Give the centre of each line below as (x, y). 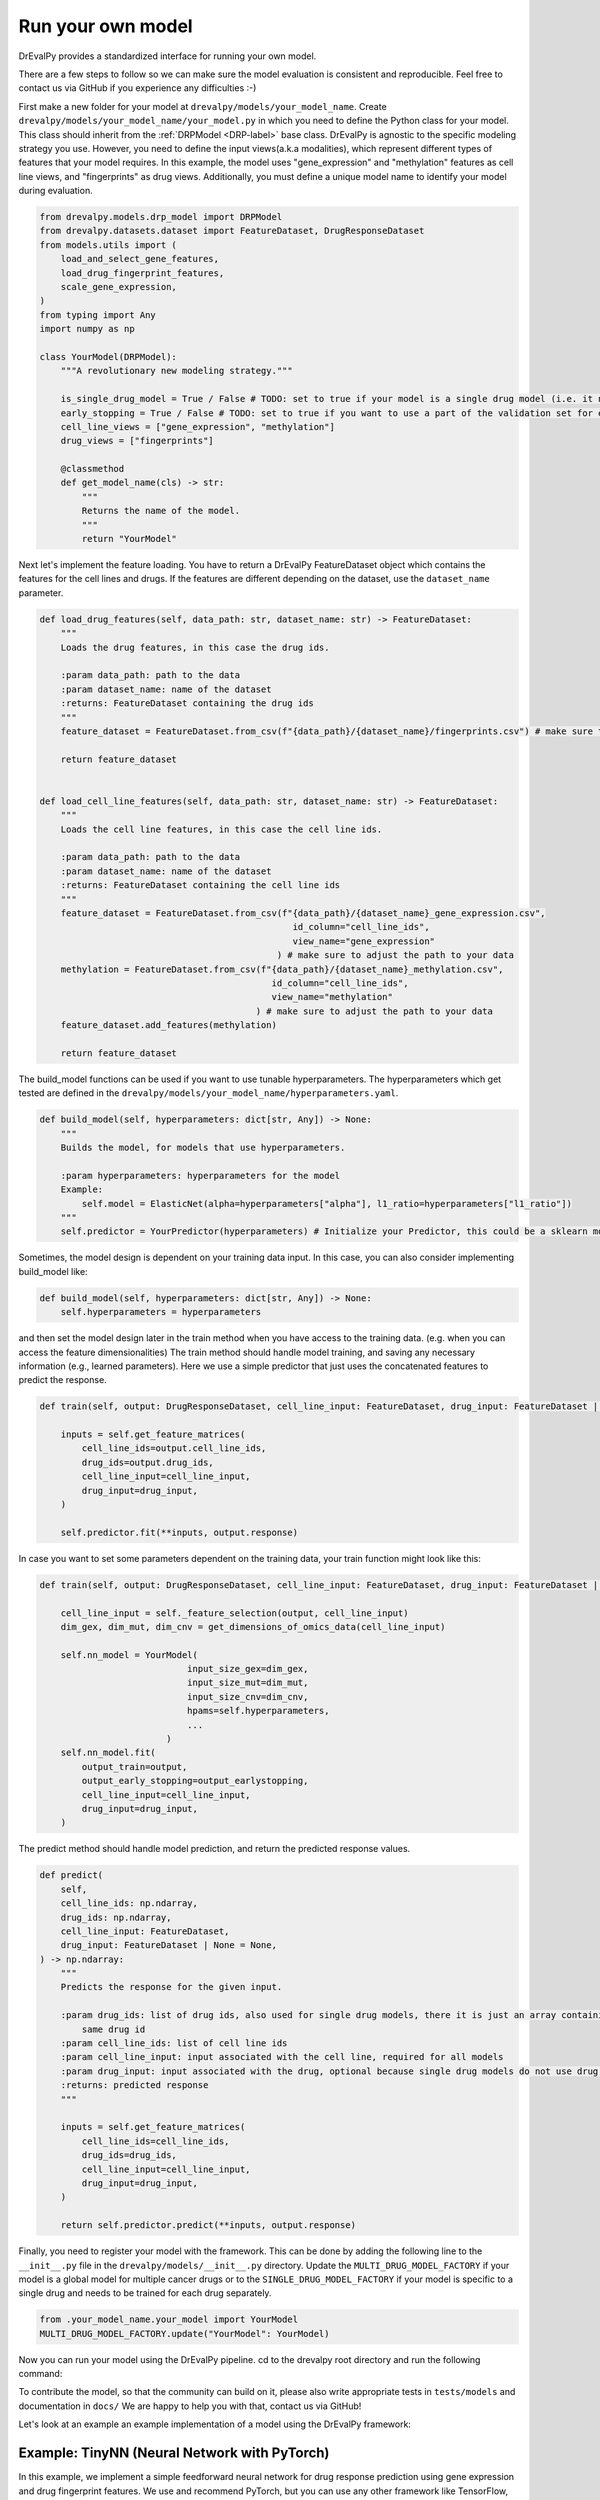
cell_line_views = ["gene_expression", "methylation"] (197, 426)
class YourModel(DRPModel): (108, 356)
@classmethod (92, 469)
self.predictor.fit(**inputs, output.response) (179, 1532)
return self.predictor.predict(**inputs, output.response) (208, 2225)
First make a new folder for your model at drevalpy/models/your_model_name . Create (202, 106)
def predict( (71, 1875)
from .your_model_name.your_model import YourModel (169, 2319)
